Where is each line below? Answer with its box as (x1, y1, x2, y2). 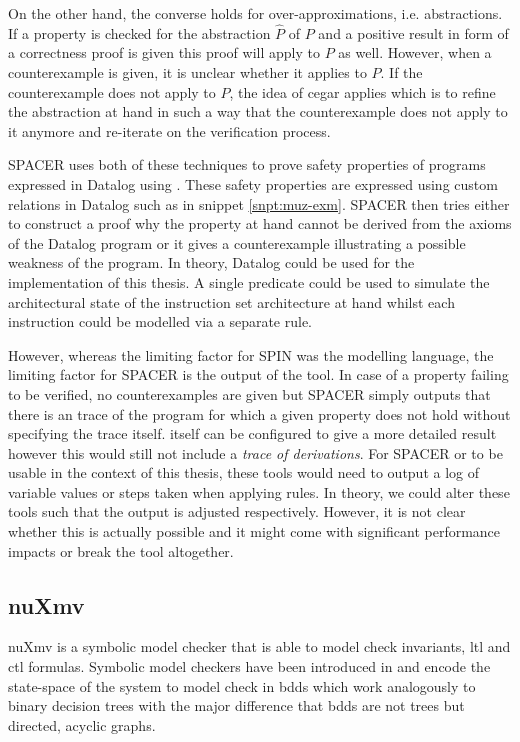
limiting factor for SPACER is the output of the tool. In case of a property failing (8, 364, 509, 385)
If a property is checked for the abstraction (8, 22, 271, 43)
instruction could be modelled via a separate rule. (8, 311, 313, 332)
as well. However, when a (338, 42, 492, 63)
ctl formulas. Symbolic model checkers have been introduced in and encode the (8, 656, 491, 677)
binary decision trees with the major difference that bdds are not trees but (8, 695, 465, 716)
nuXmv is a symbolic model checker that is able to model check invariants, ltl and (8, 636, 511, 657)
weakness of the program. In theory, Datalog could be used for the (8, 252, 415, 273)
